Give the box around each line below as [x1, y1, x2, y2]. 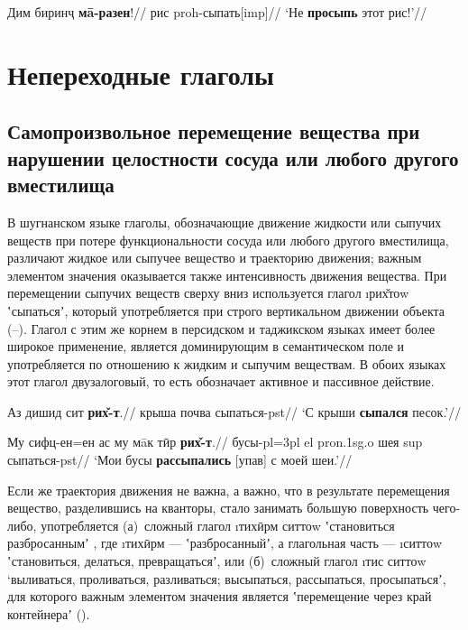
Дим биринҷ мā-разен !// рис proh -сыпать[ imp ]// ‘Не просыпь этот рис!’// [7, 3, 427, 21]
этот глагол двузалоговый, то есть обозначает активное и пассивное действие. [7, 372, 435, 391]
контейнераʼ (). [7, 604, 90, 623]
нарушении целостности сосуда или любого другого [7, 144, 459, 171]
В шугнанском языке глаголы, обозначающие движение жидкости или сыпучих [7, 212, 442, 231]
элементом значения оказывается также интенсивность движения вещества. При [7, 265, 447, 284]
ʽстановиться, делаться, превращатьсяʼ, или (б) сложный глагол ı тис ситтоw [7, 551, 427, 570]
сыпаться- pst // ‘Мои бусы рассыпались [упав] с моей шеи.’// [7, 450, 353, 469]
